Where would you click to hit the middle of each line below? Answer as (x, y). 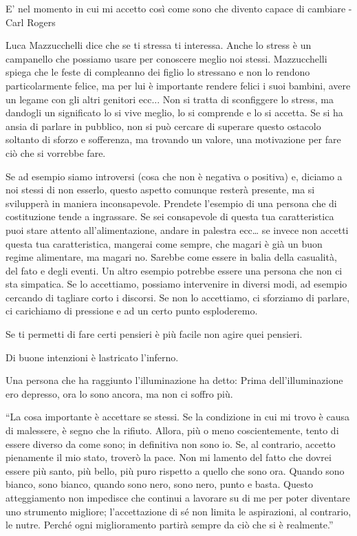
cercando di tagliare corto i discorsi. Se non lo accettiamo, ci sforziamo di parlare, (178, 297)
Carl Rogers (31, 22)
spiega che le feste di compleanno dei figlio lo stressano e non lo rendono (158, 72)
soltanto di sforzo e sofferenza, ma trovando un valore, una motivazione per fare (173, 139)
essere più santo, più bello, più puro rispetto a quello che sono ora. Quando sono (175, 470)
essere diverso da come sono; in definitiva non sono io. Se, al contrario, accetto (171, 443)
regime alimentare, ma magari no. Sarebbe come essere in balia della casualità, (171, 257)
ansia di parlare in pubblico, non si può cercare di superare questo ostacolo (163, 126)
